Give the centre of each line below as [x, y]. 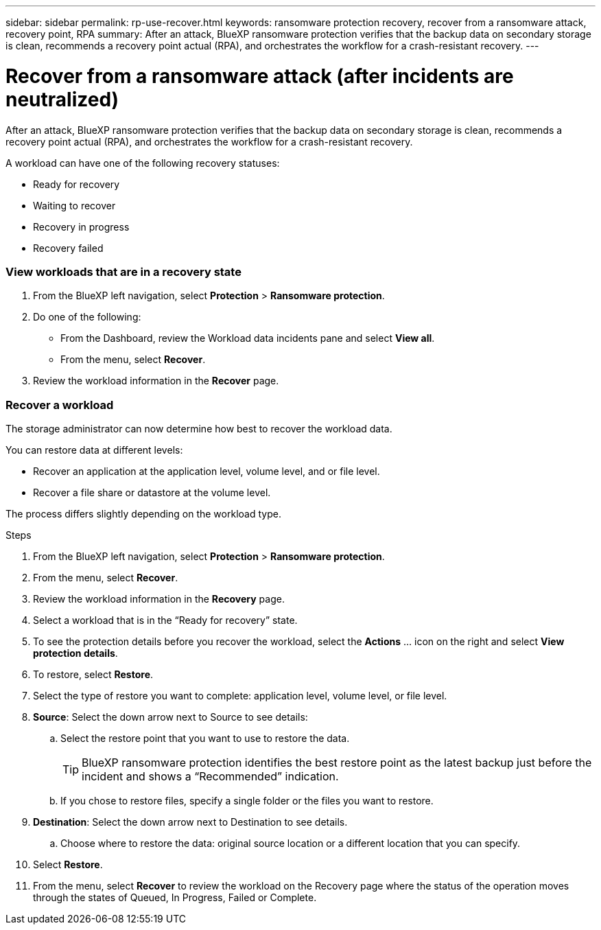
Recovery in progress [81, 226]
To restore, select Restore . [93, 674]
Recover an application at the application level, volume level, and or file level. [207, 471]
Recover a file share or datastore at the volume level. [152, 492]
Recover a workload [60, 405]
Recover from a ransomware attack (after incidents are [260, 76]
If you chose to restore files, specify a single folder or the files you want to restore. [247, 801]
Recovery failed [68, 248]
